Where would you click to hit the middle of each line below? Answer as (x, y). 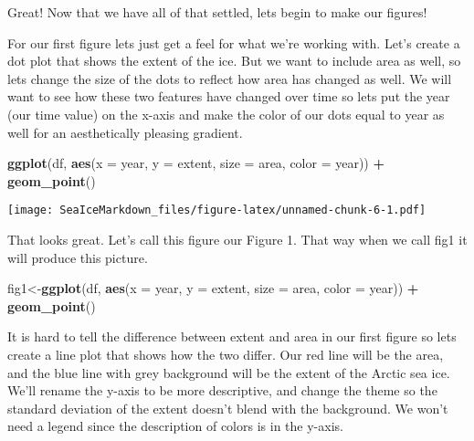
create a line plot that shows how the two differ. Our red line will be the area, (226, 354)
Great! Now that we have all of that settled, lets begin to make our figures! (217, 12)
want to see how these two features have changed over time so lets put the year (229, 96)
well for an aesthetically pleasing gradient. (125, 132)
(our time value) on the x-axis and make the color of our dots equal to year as (226, 114)
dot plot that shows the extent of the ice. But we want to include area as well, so (234, 61)
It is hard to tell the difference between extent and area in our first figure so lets (232, 336)
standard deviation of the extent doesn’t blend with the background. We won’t (228, 408)
